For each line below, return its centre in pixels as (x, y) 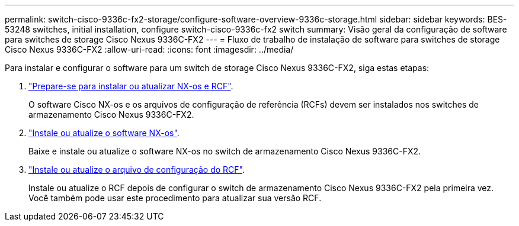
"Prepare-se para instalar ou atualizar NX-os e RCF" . (131, 86)
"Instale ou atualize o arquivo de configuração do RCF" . (137, 169)
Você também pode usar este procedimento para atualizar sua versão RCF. (175, 198)
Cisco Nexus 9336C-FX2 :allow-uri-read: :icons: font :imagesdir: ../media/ (149, 49)
